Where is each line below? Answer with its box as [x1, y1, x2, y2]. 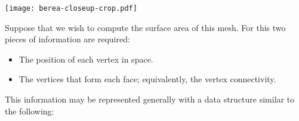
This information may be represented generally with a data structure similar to [5, 93, 295, 106]
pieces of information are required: [5, 33, 130, 45]
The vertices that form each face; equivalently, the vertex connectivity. [19, 73, 276, 85]
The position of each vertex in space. [19, 52, 153, 65]
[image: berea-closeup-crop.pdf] [5, 4, 137, 13]
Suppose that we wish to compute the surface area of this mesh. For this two [5, 21, 286, 33]
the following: [5, 104, 54, 117]
